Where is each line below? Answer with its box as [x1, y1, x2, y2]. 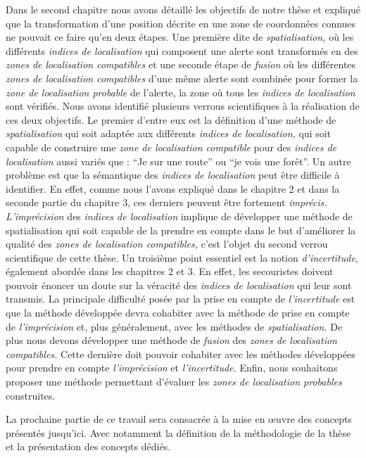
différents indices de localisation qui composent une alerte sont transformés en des [6, 43, 358, 58]
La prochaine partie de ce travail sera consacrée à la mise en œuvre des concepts [6, 412, 352, 426]
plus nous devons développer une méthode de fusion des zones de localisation [6, 333, 337, 348]
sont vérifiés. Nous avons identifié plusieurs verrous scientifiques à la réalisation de [6, 98, 360, 113]
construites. [6, 388, 56, 402]
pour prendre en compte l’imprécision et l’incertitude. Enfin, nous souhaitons [6, 360, 338, 375]
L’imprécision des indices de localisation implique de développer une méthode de [6, 208, 353, 223]
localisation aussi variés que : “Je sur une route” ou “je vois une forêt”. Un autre [6, 153, 351, 168]
